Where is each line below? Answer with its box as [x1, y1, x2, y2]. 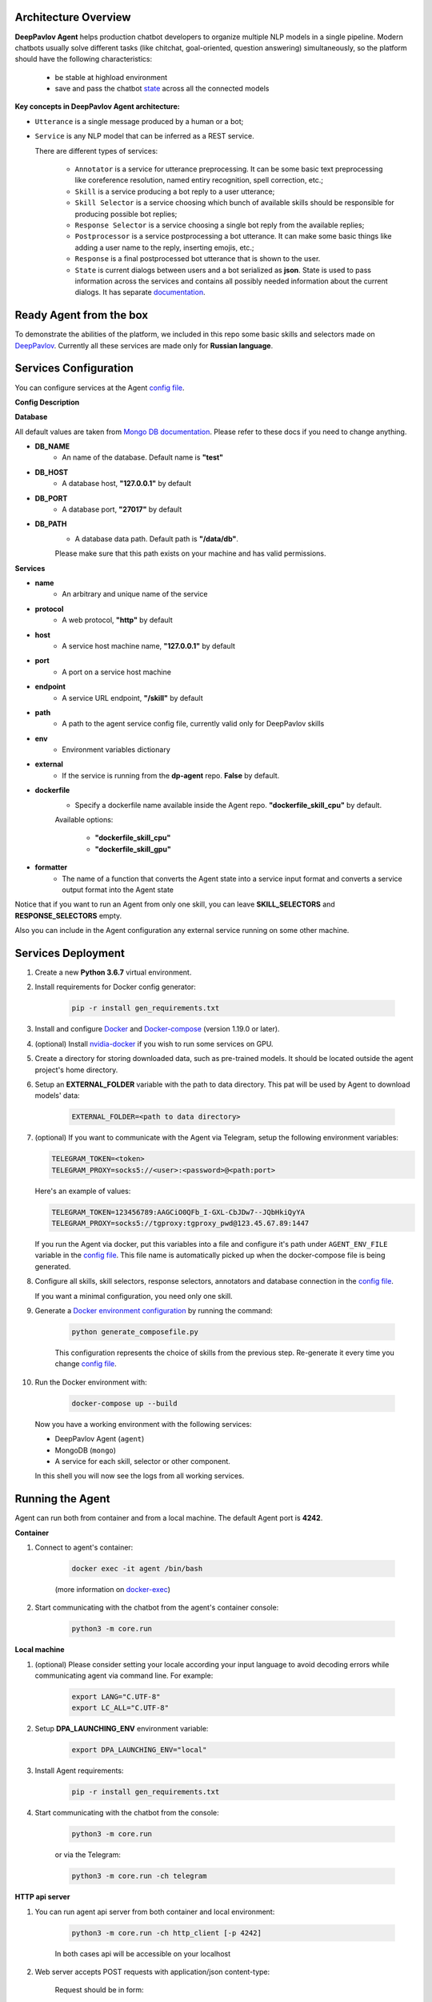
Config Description [14, 397, 80, 407]
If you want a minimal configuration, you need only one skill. [34, 1291, 233, 1300]
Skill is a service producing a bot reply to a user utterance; [74, 187, 275, 196]
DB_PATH [34, 519, 67, 529]
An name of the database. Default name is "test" [62, 452, 224, 462]
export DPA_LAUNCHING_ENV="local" [71, 1746, 207, 1755]
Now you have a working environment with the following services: [34, 1419, 252, 1429]
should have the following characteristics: [14, 54, 153, 64]
